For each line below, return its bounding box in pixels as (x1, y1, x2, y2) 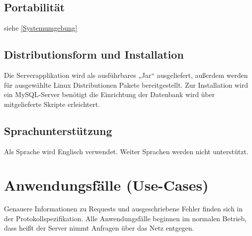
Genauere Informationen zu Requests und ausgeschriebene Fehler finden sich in (4, 203, 243, 214)
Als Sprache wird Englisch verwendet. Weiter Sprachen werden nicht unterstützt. (4, 146, 249, 156)
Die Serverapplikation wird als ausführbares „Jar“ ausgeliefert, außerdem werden (4, 70, 248, 80)
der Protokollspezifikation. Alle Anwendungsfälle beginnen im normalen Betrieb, (4, 213, 247, 223)
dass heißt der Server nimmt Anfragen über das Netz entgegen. (4, 223, 194, 233)
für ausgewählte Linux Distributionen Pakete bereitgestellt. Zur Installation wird (4, 79, 249, 90)
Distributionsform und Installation (4, 47, 184, 62)
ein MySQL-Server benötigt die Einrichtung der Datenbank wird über (4, 89, 215, 100)
